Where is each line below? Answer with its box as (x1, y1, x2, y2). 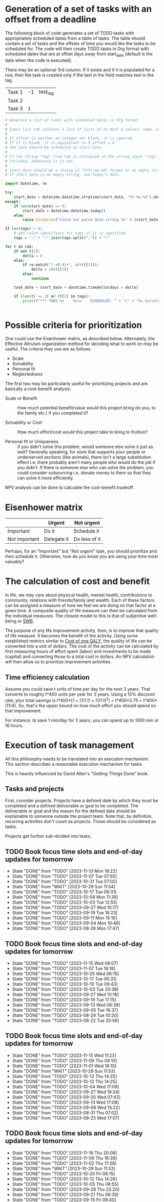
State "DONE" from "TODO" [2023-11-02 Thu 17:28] (12, 1160, 117, 1166)
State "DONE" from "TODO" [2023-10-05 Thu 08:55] (12, 1181, 119, 1187)
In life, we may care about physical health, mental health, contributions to (5, 592, 153, 598)
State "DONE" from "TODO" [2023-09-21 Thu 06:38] (12, 1191, 119, 1197)
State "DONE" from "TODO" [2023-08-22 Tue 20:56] (12, 1018, 119, 1024)
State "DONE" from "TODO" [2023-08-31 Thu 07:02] (12, 1109, 119, 1116)
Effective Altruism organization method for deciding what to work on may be (5, 341, 159, 347)
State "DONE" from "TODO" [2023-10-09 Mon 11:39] (12, 894, 119, 900)
